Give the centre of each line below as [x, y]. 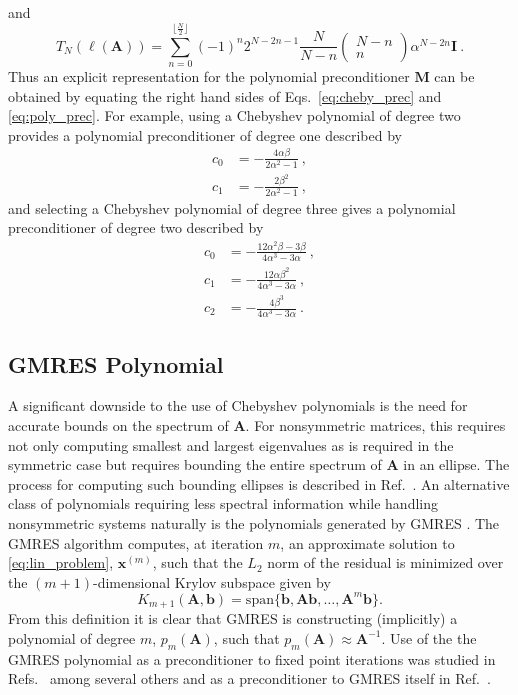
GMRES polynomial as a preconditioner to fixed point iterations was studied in [252, 658]
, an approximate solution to [367, 542]
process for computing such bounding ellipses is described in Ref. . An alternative [259, 483]
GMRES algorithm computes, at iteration [136, 542]
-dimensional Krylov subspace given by [212, 581]
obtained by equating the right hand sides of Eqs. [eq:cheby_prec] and [225, 95]
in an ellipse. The [456, 464]
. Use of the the [429, 637]
